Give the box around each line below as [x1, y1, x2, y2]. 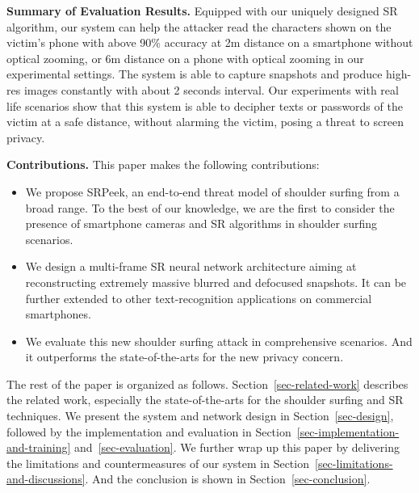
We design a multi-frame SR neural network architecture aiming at [25, 258, 357, 275]
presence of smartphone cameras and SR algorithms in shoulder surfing [25, 215, 378, 232]
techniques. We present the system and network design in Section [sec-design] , [6, 407, 394, 424]
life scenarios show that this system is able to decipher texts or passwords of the [6, 97, 403, 114]
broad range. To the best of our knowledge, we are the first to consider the [25, 199, 395, 216]
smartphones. [25, 305, 91, 322]
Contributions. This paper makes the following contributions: [6, 156, 320, 173]
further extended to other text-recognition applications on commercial [25, 289, 372, 306]
